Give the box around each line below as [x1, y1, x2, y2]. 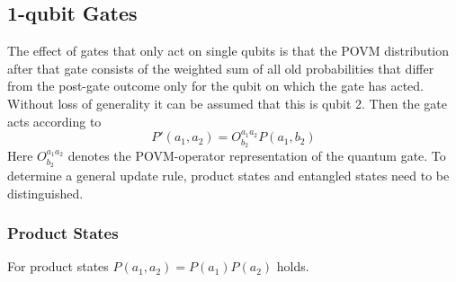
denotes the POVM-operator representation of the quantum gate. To [67, 146, 446, 165]
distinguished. [7, 183, 84, 202]
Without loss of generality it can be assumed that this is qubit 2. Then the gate [7, 93, 447, 112]
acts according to [7, 111, 102, 130]
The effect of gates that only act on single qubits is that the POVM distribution [7, 41, 450, 60]
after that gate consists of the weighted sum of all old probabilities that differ [7, 58, 434, 77]
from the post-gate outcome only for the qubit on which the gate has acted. [7, 76, 424, 95]
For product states [7, 257, 109, 276]
